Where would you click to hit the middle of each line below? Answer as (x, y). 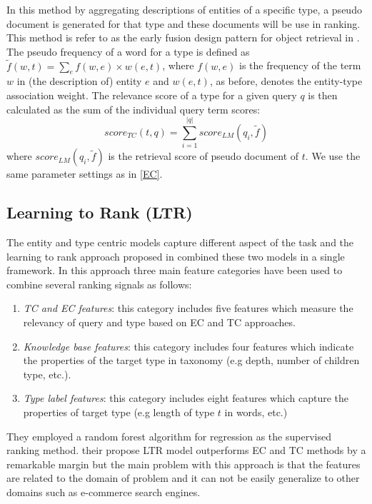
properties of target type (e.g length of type (119, 412)
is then (323, 95)
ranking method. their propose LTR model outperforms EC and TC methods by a (186, 450)
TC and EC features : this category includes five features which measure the (188, 308)
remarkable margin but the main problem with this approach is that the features (184, 464)
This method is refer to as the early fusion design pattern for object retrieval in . (183, 37)
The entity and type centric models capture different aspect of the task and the (180, 242)
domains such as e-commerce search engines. (104, 492)
